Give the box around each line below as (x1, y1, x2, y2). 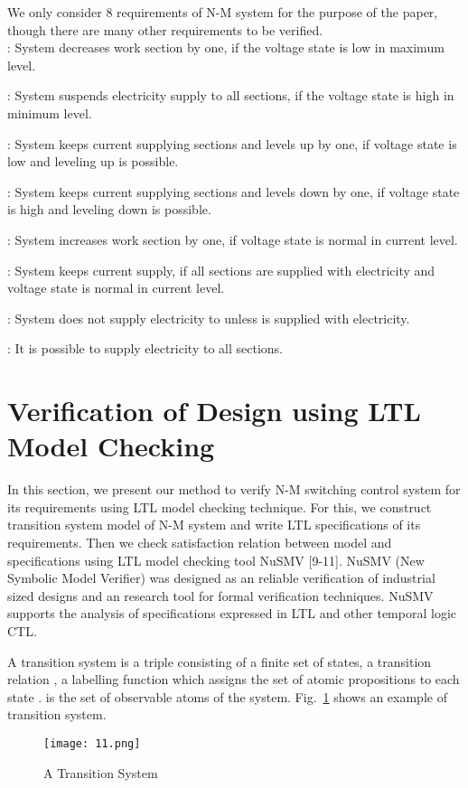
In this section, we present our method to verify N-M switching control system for (7, 480, 461, 499)
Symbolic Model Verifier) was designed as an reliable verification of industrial (7, 568, 435, 587)
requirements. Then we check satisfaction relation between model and (7, 533, 392, 551)
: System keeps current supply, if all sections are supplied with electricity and (7, 260, 435, 279)
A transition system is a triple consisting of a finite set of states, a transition (7, 652, 432, 671)
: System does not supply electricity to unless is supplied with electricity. (7, 308, 410, 327)
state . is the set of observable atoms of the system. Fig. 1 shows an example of (7, 687, 447, 706)
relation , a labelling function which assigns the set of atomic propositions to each (7, 670, 460, 689)
